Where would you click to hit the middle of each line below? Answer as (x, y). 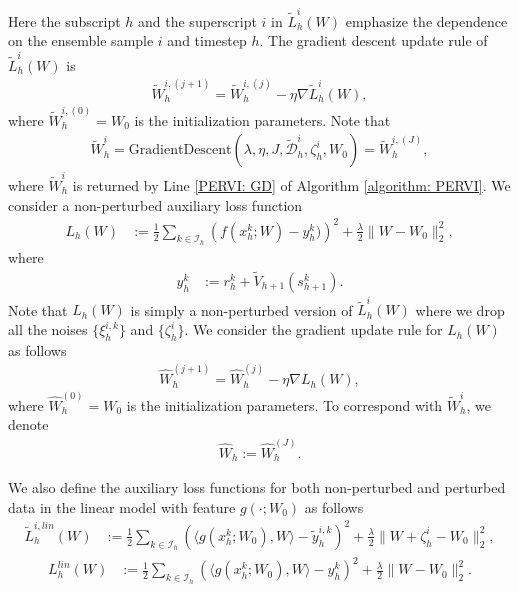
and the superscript (197, 20)
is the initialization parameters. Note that (262, 119)
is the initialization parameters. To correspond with (284, 404)
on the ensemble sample (81, 40)
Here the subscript (64, 20)
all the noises (48, 329)
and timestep (207, 40)
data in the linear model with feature (122, 506)
